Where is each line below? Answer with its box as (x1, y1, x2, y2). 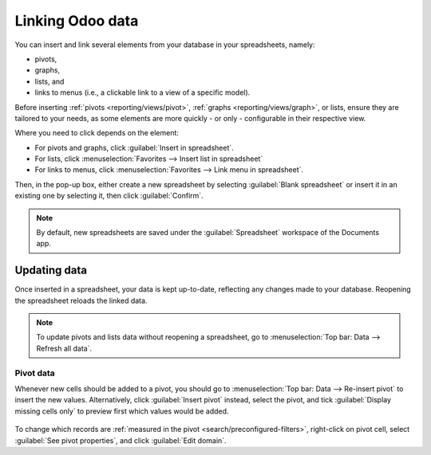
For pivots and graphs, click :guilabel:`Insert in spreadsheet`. (34, 143, 235, 152)
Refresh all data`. (36, 343, 93, 353)
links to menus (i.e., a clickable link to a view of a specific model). (34, 88, 251, 97)
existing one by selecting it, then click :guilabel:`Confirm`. (14, 191, 204, 201)
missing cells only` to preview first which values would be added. (14, 406, 229, 416)
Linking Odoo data (14, 12, 139, 29)
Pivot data (14, 367, 55, 379)
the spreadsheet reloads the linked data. (14, 296, 148, 305)
